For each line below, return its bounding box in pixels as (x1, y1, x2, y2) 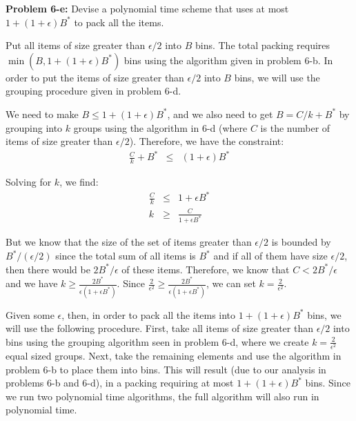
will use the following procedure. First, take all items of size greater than (6, 321, 313, 335)
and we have (6, 276, 58, 291)
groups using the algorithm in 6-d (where (73, 120, 248, 135)
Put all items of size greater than (6, 38, 146, 52)
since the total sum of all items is (55, 248, 196, 263)
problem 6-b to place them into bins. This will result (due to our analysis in (6, 362, 326, 376)
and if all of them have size (213, 248, 328, 263)
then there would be (6, 262, 90, 276)
